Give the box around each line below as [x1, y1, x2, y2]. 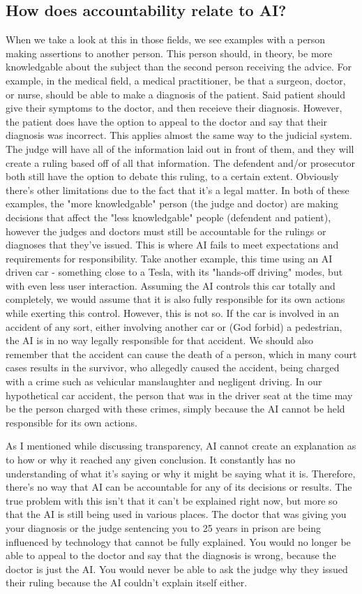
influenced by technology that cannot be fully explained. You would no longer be [6, 534, 351, 549]
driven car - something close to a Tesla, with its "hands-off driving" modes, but [6, 265, 343, 279]
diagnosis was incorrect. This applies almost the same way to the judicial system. [6, 128, 352, 142]
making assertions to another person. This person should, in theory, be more [6, 45, 333, 60]
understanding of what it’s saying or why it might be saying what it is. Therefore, [6, 466, 356, 480]
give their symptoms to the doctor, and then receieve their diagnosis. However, [6, 101, 342, 115]
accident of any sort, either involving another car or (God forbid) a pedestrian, [6, 319, 342, 334]
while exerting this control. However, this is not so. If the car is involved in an [6, 306, 340, 320]
